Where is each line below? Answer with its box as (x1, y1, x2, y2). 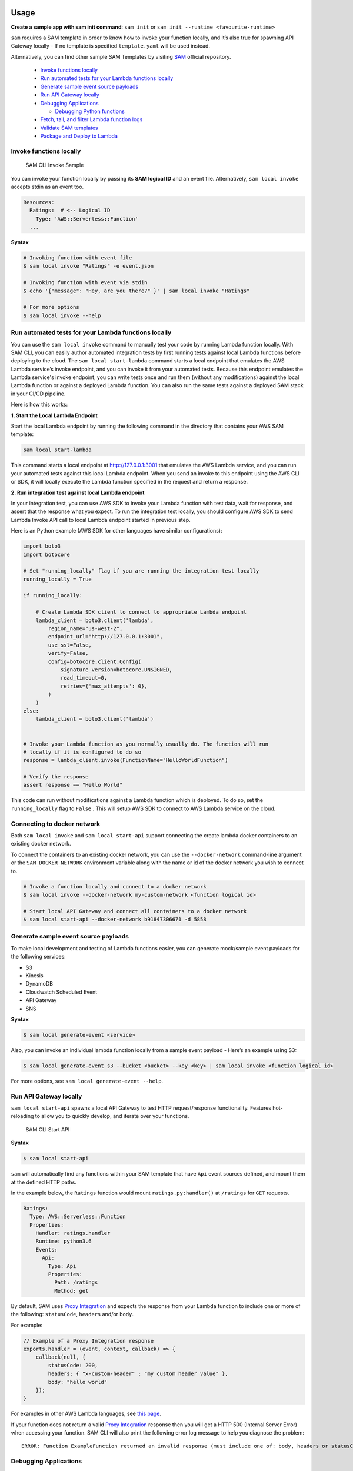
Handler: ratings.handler (35, 1230, 111, 1237)
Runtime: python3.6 (35, 1238, 92, 1244)
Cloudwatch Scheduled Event (25, 989, 98, 996)
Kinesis (25, 971, 44, 979)
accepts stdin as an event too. (11, 183, 84, 190)
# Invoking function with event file (23, 255, 132, 261)
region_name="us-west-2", (48, 625, 123, 632)
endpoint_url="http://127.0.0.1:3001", (48, 633, 163, 640)
